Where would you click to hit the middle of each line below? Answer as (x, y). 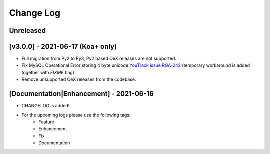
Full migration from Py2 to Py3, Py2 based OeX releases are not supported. (99, 59)
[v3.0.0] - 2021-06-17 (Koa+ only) (63, 47)
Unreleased (28, 31)
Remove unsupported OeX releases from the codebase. (79, 79)
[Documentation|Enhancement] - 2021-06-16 (82, 94)
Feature (46, 122)
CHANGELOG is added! (46, 106)
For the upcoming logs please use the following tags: (76, 115)
